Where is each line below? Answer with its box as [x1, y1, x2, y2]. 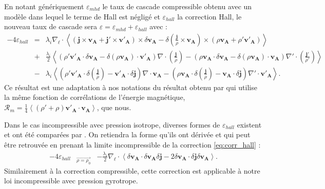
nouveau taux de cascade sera [4, 21, 98, 32]
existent [237, 119, 262, 130]
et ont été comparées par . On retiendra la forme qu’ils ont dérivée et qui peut [4, 129, 251, 140]
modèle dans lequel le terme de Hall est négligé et [4, 11, 160, 22]
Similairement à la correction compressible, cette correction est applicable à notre [4, 165, 260, 176]
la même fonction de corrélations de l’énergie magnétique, [4, 92, 185, 102]
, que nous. [97, 102, 131, 113]
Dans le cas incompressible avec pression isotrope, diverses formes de [4, 119, 220, 130]
